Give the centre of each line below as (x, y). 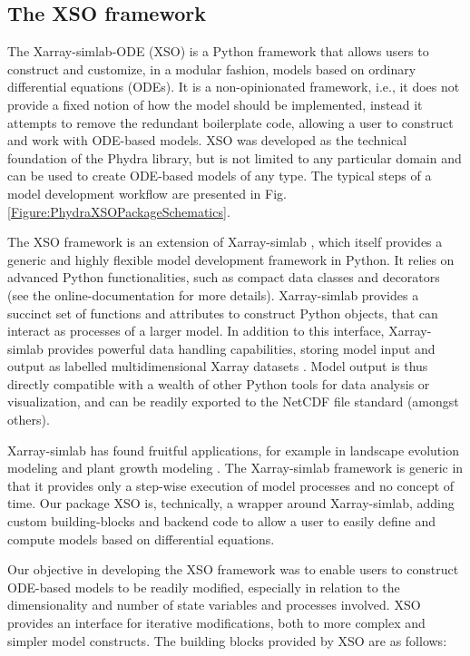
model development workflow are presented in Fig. (147, 193)
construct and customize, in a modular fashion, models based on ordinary (212, 69)
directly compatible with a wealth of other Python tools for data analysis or (219, 383)
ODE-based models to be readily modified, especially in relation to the (204, 587)
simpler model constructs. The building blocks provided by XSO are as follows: (227, 640)
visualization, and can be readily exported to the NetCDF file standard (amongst (233, 401)
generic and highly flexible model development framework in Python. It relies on (231, 259)
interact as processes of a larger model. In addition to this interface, (196, 331)
